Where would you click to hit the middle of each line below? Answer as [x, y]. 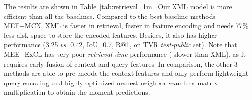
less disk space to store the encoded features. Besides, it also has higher [111, 35]
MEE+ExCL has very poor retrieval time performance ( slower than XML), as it [125, 54]
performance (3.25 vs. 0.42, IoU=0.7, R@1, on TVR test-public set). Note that [121, 44]
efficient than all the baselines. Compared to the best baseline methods [110, 16]
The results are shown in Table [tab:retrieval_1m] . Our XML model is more [118, 6]
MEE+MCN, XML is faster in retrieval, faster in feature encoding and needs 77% [126, 25]
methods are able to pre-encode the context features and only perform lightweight [126, 73]
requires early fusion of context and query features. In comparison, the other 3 [121, 63]
